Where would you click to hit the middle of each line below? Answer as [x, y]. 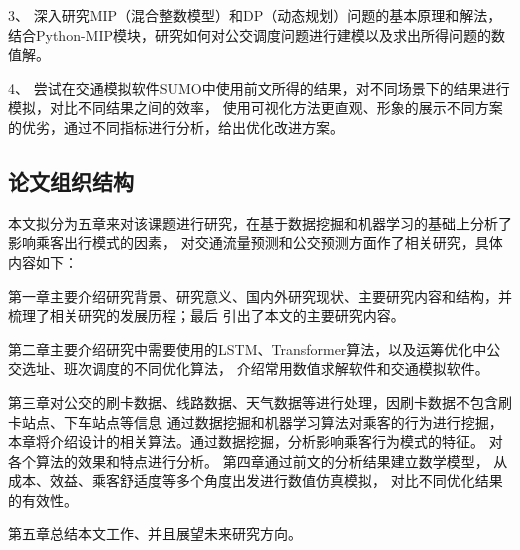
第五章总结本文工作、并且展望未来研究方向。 [155, 533]
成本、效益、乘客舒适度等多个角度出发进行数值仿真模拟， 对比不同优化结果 [255, 480]
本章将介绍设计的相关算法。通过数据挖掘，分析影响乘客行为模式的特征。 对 [255, 441]
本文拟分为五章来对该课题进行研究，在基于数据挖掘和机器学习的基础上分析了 [260, 222]
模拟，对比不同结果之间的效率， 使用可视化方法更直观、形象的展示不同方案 [255, 107]
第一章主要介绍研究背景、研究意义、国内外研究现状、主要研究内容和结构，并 [260, 295]
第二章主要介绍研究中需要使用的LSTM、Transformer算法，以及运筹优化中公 [254, 348]
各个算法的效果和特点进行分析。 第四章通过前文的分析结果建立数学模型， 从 [258, 460]
